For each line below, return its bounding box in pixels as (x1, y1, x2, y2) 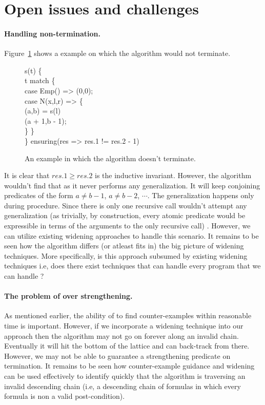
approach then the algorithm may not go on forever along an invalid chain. (4, 330, 239, 341)
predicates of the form (4, 190, 73, 201)
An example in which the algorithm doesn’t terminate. (25, 152, 196, 163)
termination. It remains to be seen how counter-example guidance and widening (4, 360, 255, 371)
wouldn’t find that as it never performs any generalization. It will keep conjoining (4, 180, 260, 190)
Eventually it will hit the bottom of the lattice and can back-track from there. (4, 340, 250, 351)
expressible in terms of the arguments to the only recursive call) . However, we (4, 220, 251, 231)
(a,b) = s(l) (25, 105, 61, 116)
